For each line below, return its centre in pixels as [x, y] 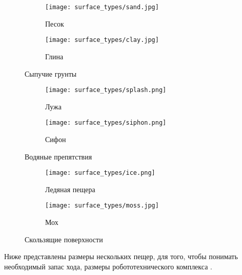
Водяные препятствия [58, 156]
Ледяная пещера [70, 189]
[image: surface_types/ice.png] [100, 173]
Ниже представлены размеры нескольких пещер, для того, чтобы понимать [121, 256]
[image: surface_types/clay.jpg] [102, 40]
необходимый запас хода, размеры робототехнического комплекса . [108, 266]
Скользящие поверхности [64, 239]
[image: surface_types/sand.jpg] [102, 7]
